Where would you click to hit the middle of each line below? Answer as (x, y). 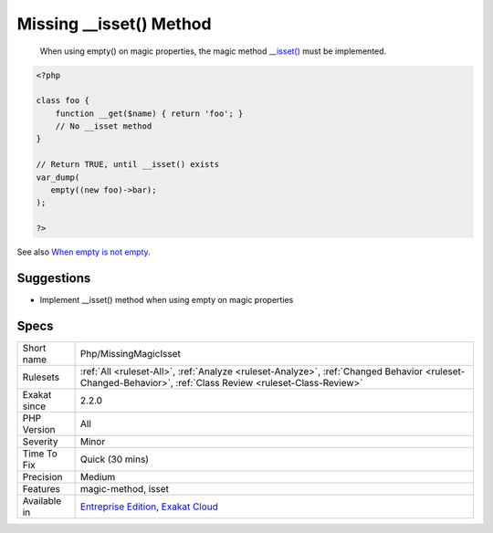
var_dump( (58, 177)
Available (42, 501)
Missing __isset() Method (114, 24)
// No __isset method (104, 126)
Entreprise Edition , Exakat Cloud (149, 507)
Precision (42, 477)
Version (39, 430)
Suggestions (54, 278)
